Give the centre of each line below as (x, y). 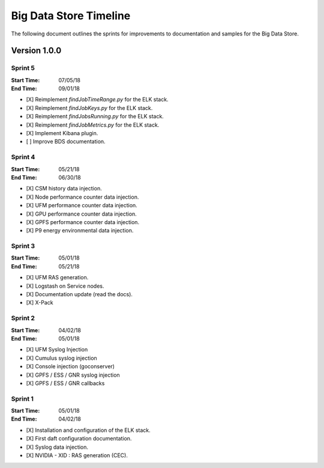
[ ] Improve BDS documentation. (66, 142)
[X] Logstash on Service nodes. (65, 286)
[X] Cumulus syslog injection (61, 358)
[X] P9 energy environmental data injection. (80, 231)
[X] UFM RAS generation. (57, 278)
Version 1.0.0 (36, 51)
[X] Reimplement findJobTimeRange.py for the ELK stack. (97, 100)
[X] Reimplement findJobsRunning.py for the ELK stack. (95, 117)
